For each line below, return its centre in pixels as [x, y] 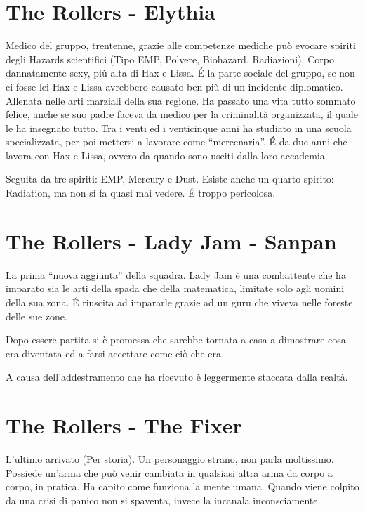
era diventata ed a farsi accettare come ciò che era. [115, 353]
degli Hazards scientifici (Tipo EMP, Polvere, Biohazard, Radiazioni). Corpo [170, 59]
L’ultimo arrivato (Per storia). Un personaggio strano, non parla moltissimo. [170, 459]
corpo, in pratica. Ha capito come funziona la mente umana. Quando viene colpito [182, 486]
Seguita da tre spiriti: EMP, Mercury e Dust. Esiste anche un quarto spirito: [170, 179]
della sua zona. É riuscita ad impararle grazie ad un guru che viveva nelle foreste [179, 302]
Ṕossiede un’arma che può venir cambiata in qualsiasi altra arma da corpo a [169, 472]
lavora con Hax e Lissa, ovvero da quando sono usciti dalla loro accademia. [167, 155]
